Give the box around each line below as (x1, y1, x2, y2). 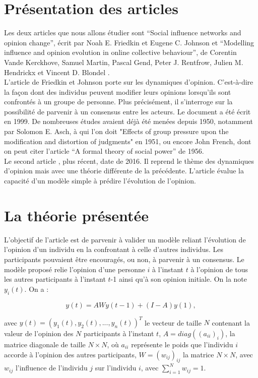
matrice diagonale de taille (4, 339, 86, 350)
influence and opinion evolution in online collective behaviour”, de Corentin (4, 47, 237, 57)
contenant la (212, 317, 250, 328)
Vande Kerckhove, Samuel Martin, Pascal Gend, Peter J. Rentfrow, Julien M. (4, 56, 243, 67)
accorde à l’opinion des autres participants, (4, 349, 137, 359)
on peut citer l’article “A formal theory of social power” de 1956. (4, 146, 204, 156)
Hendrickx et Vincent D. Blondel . (4, 67, 110, 77)
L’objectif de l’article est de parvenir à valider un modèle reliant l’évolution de (4, 234, 246, 244)
